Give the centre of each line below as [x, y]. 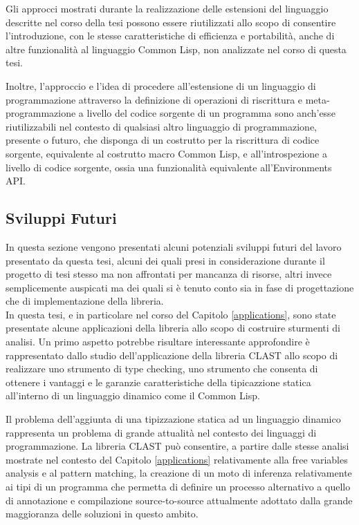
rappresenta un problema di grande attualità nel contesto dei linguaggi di [161, 432]
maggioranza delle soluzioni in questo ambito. [102, 514]
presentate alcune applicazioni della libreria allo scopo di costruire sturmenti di [173, 328]
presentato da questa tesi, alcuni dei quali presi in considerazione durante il [165, 260]
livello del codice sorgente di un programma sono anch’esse [211, 113]
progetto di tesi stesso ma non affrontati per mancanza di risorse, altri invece [169, 274]
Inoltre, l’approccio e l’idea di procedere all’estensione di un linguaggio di [161, 85]
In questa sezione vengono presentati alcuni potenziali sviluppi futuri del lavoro [174, 246]
